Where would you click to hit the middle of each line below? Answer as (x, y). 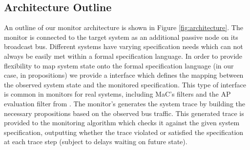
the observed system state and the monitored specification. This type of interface (125, 84)
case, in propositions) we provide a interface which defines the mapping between (124, 75)
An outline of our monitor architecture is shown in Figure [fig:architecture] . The (124, 27)
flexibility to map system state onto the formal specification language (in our (119, 65)
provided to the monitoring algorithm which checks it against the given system (122, 123)
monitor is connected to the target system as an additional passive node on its (121, 37)
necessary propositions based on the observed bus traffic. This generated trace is (124, 113)
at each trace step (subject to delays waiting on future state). (96, 142)
